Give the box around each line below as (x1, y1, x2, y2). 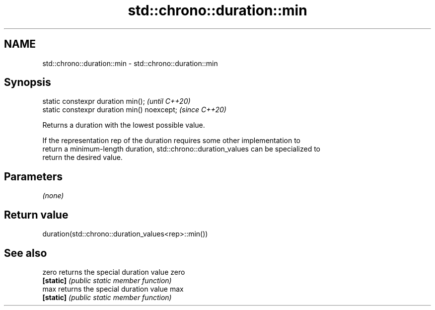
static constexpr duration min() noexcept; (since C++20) (42, 105, 226, 114)
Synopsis (4, 76, 51, 89)
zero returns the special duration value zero (42, 267, 185, 276)
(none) (42, 191, 64, 200)
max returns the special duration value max (42, 284, 184, 293)
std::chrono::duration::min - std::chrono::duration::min (42, 59, 218, 68)
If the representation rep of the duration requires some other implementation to (42, 136, 300, 145)
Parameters (4, 170, 63, 183)
